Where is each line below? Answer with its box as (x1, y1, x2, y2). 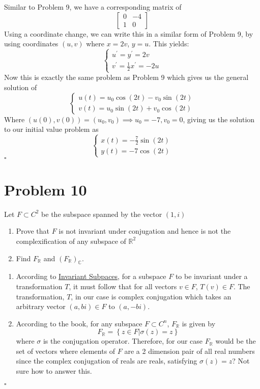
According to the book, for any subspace (16, 318, 142, 328)
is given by (182, 318, 216, 328)
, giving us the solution (183, 114, 255, 124)
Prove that (16, 226, 49, 236)
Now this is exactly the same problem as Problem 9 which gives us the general (4, 72, 249, 82)
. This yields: (149, 38, 189, 49)
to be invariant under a (175, 271, 248, 282)
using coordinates (4, 38, 59, 49)
